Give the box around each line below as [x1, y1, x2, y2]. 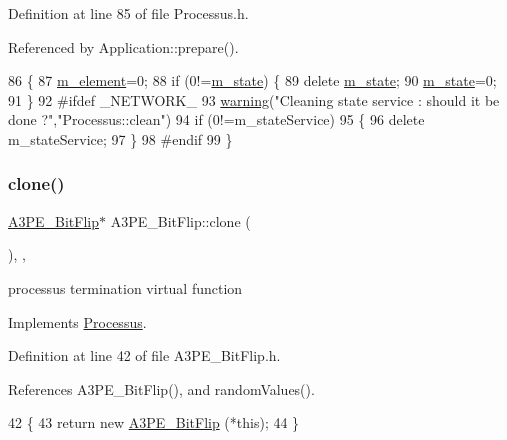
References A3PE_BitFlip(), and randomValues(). [8, 378, 315, 399]
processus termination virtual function [8, 277, 243, 298]
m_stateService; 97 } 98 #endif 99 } [8, 128, 233, 149]
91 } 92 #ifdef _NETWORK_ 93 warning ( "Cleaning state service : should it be [8, 89, 500, 110]
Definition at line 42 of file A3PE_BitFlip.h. [8, 345, 281, 366]
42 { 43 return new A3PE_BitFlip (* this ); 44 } [8, 412, 300, 433]
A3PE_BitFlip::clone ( [110, 210, 251, 231]
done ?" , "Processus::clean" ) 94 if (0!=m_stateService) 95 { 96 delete [8, 109, 425, 130]
